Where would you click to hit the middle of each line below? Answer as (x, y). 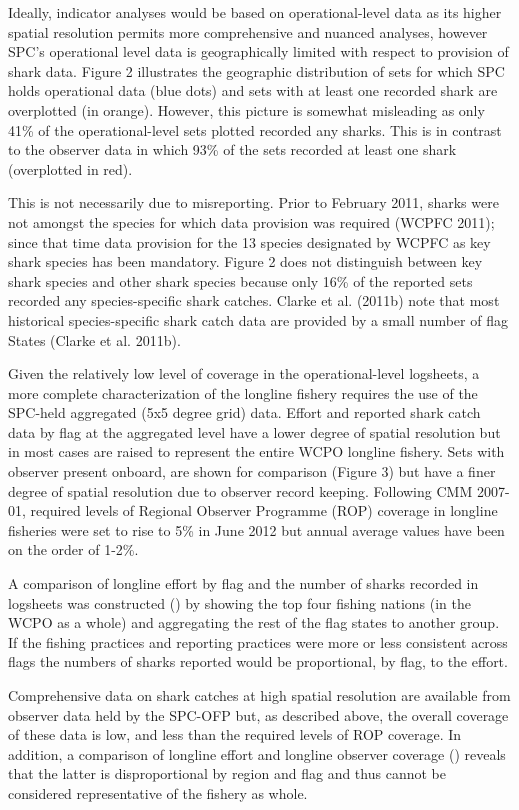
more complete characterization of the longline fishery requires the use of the (243, 392)
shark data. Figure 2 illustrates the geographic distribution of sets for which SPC (256, 70)
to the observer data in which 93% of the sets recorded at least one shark (232, 149)
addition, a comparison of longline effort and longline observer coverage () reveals (257, 753)
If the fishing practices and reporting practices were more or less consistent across (258, 641)
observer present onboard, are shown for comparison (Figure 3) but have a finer (252, 471)
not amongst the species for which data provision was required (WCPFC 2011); (251, 221)
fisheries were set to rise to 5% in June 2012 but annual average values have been (256, 529)
